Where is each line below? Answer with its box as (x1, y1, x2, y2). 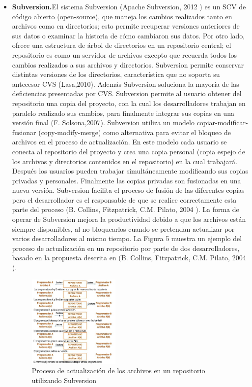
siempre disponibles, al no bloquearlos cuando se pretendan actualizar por (12, 223, 235, 234)
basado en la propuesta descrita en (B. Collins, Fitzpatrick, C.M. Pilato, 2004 (12, 252, 246, 263)
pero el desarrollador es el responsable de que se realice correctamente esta (12, 194, 237, 205)
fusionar (12, 127, 36, 137)
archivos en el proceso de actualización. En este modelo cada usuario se (12, 137, 227, 147)
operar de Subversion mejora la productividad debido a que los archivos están (12, 214, 246, 224)
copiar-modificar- (196, 117, 248, 128)
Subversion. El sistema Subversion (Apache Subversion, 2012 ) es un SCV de (12, 1, 246, 11)
